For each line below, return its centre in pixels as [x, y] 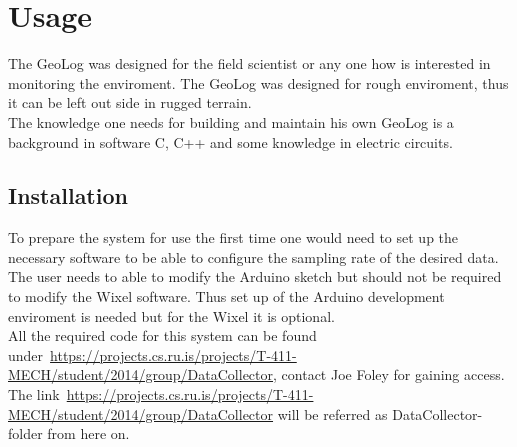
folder [25, 433]
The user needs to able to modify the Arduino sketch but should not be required [255, 276]
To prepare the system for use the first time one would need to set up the [233, 237]
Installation [68, 195]
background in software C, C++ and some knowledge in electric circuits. [230, 141]
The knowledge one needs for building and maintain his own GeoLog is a [231, 121]
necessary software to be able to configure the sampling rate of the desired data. [253, 256]
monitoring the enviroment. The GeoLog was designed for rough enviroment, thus [258, 82]
